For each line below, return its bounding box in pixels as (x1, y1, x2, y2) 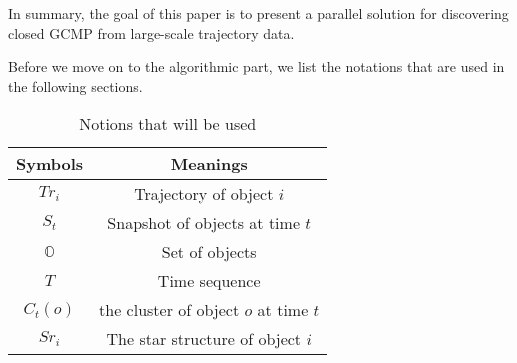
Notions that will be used (79, 112, 257, 136)
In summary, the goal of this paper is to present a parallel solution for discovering (8, 3, 509, 23)
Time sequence (157, 269, 261, 293)
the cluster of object (99, 298, 240, 322)
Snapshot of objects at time (107, 211, 300, 235)
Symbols (16, 152, 84, 176)
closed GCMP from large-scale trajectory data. (8, 22, 295, 43)
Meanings (170, 152, 248, 176)
